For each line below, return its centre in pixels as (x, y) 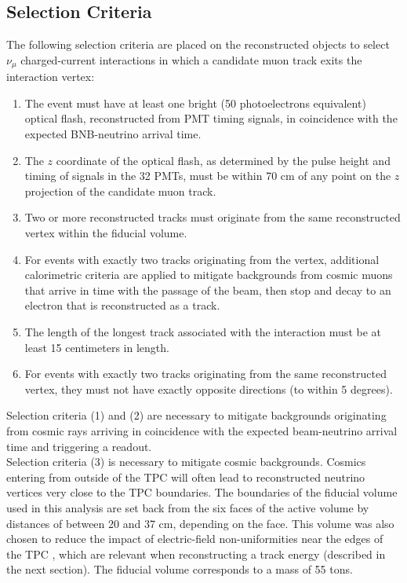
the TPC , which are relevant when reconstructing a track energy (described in (196, 554)
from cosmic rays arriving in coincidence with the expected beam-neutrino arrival (202, 430)
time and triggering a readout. (79, 446)
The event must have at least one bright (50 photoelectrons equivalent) (195, 103)
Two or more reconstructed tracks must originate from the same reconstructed (213, 217)
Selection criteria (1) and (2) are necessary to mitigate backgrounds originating (196, 415)
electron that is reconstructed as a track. (122, 305)
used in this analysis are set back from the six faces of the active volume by (188, 507)
